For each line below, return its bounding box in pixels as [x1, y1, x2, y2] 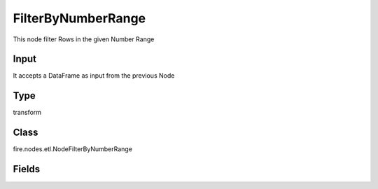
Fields [13, 163, 41, 175]
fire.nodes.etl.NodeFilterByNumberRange [13, 145, 133, 153]
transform [13, 108, 42, 117]
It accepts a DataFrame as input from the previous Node [13, 71, 175, 80]
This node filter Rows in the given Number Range [13, 35, 155, 43]
